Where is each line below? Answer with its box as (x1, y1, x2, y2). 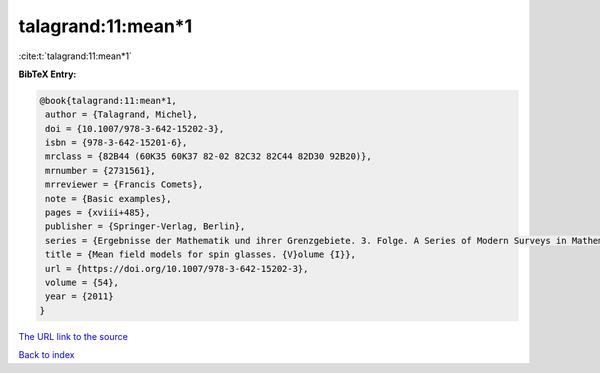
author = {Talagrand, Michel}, (45, 109, 199, 120)
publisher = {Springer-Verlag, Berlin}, (45, 221, 246, 232)
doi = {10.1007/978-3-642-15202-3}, (45, 123, 225, 134)
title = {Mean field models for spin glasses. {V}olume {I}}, (45, 249, 357, 260)
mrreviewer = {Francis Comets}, (45, 179, 204, 190)
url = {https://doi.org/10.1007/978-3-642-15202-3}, (45, 263, 309, 274)
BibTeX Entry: (18, 68, 77, 80)
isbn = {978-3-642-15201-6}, (45, 137, 188, 149)
